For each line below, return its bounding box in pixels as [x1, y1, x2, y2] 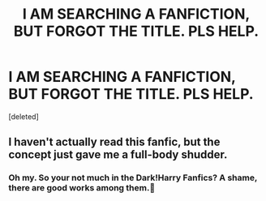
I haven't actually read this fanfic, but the [8, 135, 221, 149]
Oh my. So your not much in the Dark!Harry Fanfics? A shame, [8, 172, 258, 183]
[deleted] [8, 111, 39, 122]
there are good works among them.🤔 [8, 182, 156, 194]
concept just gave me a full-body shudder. [8, 148, 228, 162]
